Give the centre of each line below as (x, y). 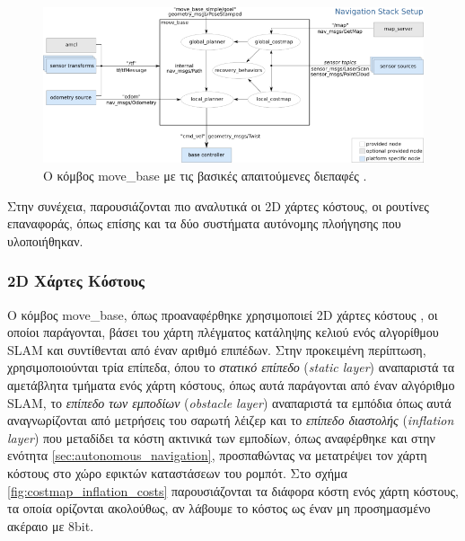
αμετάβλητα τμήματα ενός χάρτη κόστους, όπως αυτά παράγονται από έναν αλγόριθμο (231, 384)
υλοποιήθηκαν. (45, 240)
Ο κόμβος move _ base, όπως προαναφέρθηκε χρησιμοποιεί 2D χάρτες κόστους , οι (223, 314)
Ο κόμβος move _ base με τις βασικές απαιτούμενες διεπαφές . (205, 175)
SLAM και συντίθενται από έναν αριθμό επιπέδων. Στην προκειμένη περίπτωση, (217, 349)
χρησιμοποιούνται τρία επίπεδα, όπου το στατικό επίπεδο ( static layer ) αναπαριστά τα (231, 367)
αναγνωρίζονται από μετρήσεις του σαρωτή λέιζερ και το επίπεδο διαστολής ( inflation (231, 420)
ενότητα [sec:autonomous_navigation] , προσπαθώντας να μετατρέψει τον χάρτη (217, 455)
